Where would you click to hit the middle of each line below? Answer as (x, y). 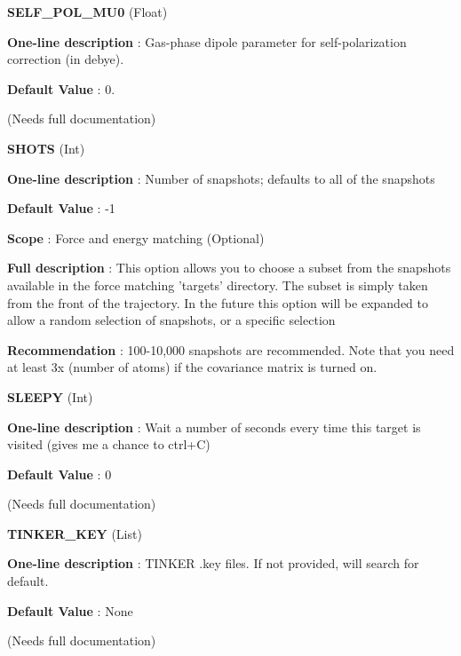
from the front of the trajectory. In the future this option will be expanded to (218, 302)
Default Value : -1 (61, 208)
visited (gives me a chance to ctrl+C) (109, 444)
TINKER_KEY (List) (75, 533)
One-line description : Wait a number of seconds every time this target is (214, 427)
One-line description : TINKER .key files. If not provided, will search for (213, 563)
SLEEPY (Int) (50, 396)
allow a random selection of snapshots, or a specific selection (171, 320)
